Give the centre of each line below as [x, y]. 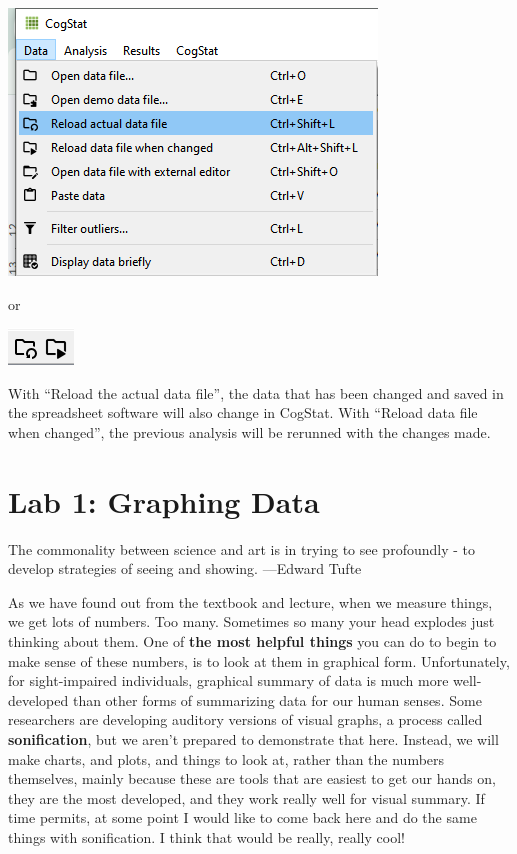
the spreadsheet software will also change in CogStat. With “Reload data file [243, 412]
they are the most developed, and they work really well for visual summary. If [246, 797]
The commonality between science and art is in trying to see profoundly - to [241, 548]
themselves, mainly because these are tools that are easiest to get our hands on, [252, 778]
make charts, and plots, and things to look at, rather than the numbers [226, 758]
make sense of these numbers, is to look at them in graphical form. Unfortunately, [259, 660]
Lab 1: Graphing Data [164, 500]
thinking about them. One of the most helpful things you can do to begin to [252, 641]
